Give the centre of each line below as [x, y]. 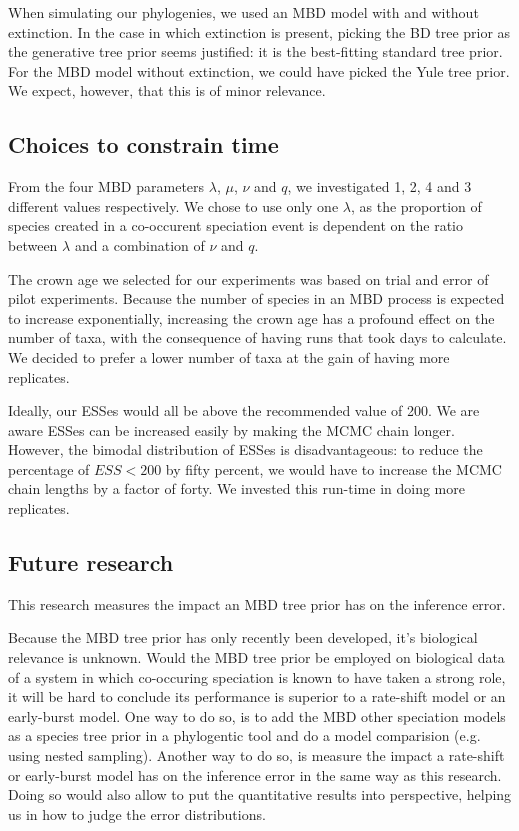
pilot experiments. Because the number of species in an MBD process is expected [256, 298]
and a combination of [139, 244]
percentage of [49, 468]
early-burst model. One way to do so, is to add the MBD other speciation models [257, 715]
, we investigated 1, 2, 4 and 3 [379, 186]
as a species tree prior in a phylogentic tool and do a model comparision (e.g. [244, 735]
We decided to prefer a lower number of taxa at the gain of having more [229, 356]
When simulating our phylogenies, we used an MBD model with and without [243, 12]
